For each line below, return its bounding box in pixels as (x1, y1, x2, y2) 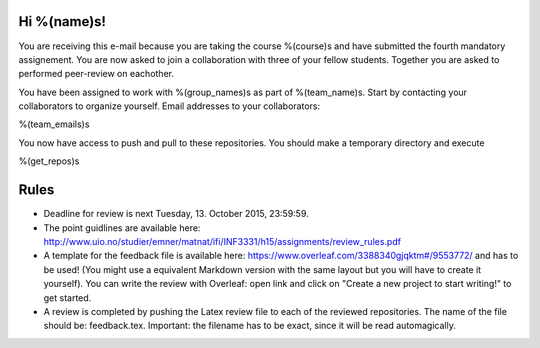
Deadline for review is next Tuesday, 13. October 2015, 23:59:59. (43, 208, 309, 220)
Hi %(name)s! (18, 13, 107, 30)
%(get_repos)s (18, 155, 80, 167)
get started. (43, 291, 92, 304)
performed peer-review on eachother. (18, 68, 175, 80)
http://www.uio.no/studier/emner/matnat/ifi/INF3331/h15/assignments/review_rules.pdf (43, 235, 402, 247)
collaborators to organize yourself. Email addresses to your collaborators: (18, 100, 321, 112)
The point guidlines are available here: (43, 221, 201, 234)
